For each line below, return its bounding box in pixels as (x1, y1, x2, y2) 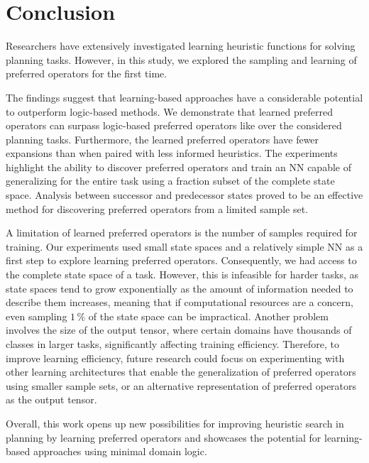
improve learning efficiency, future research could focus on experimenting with (6, 350, 345, 365)
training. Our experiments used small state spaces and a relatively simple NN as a (6, 239, 363, 254)
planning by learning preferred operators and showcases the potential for (6, 430, 321, 445)
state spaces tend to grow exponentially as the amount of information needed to (6, 280, 353, 295)
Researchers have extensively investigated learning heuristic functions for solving (6, 38, 356, 53)
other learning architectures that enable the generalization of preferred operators (6, 364, 356, 379)
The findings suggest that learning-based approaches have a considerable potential (6, 89, 363, 104)
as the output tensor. (6, 392, 97, 407)
